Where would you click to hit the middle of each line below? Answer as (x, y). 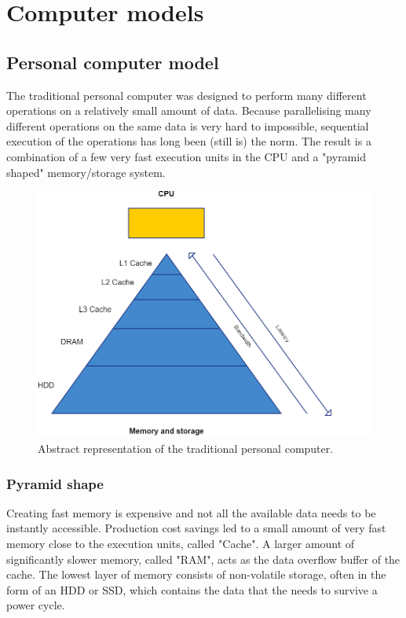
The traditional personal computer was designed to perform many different (187, 95)
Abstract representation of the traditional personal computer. (186, 448)
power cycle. (36, 605)
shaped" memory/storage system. (86, 172)
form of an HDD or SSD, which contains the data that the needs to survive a (192, 589)
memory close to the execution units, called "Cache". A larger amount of (181, 543)
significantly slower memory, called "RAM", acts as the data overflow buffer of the (203, 559)
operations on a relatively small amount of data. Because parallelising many (189, 110)
